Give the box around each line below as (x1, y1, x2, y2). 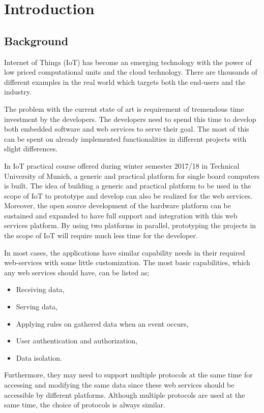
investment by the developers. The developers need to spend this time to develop (4, 113, 256, 124)
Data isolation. (16, 352, 62, 363)
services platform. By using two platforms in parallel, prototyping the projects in (4, 220, 256, 231)
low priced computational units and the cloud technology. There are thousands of (4, 67, 257, 77)
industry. (4, 86, 32, 97)
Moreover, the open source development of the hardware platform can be (4, 200, 231, 211)
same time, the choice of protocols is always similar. (4, 399, 165, 410)
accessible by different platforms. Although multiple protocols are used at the (4, 389, 245, 400)
